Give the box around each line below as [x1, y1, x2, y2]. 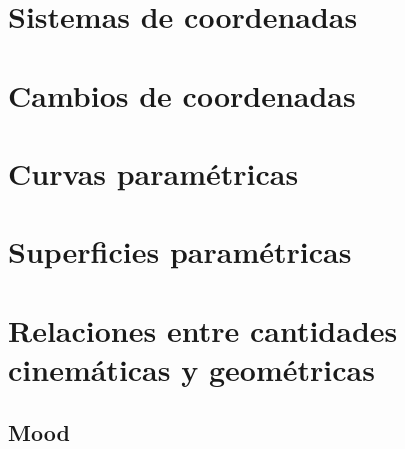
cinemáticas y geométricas [8, 348, 375, 389]
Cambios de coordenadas [8, 74, 356, 115]
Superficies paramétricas [8, 231, 352, 272]
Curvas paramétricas [8, 152, 299, 193]
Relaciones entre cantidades [8, 309, 398, 350]
